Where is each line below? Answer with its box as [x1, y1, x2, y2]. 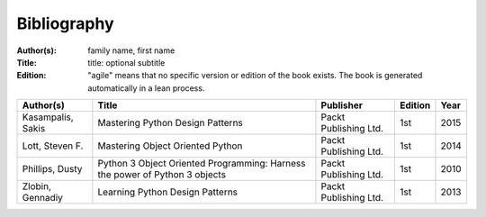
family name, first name [87, 45, 175, 56]
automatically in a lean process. [87, 82, 205, 94]
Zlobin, [22, 180, 51, 193]
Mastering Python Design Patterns [97, 117, 243, 130]
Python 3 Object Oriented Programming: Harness [97, 158, 306, 170]
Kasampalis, [22, 111, 74, 123]
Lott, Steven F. [22, 140, 84, 152]
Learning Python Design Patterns [97, 185, 238, 198]
